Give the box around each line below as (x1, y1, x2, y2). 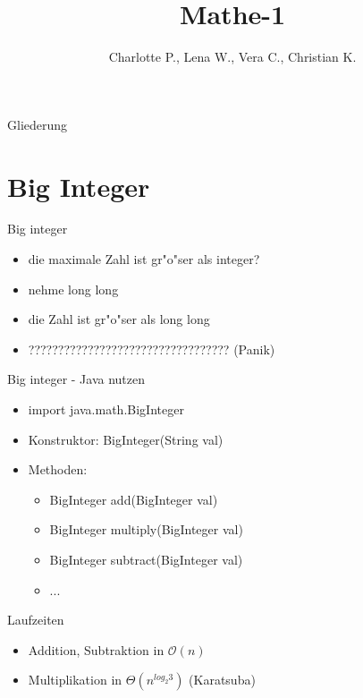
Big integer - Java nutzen (7, 370, 146, 388)
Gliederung (7, 115, 68, 133)
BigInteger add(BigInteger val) (49, 489, 218, 508)
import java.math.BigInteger (28, 400, 184, 418)
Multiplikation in (28, 670, 122, 689)
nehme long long (28, 279, 119, 298)
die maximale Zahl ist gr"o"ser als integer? (28, 250, 260, 268)
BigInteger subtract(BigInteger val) (49, 549, 243, 568)
